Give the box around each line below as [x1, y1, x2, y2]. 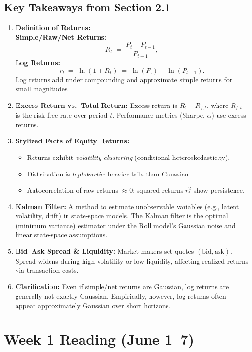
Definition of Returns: [15, 22, 91, 33]
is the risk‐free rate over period [15, 110, 108, 120]
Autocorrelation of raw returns [27, 185, 118, 195]
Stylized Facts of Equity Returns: [15, 136, 130, 146]
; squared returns [133, 185, 184, 195]
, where [206, 100, 229, 110]
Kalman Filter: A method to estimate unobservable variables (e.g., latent [15, 201, 239, 211]
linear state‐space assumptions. [15, 229, 108, 240]
